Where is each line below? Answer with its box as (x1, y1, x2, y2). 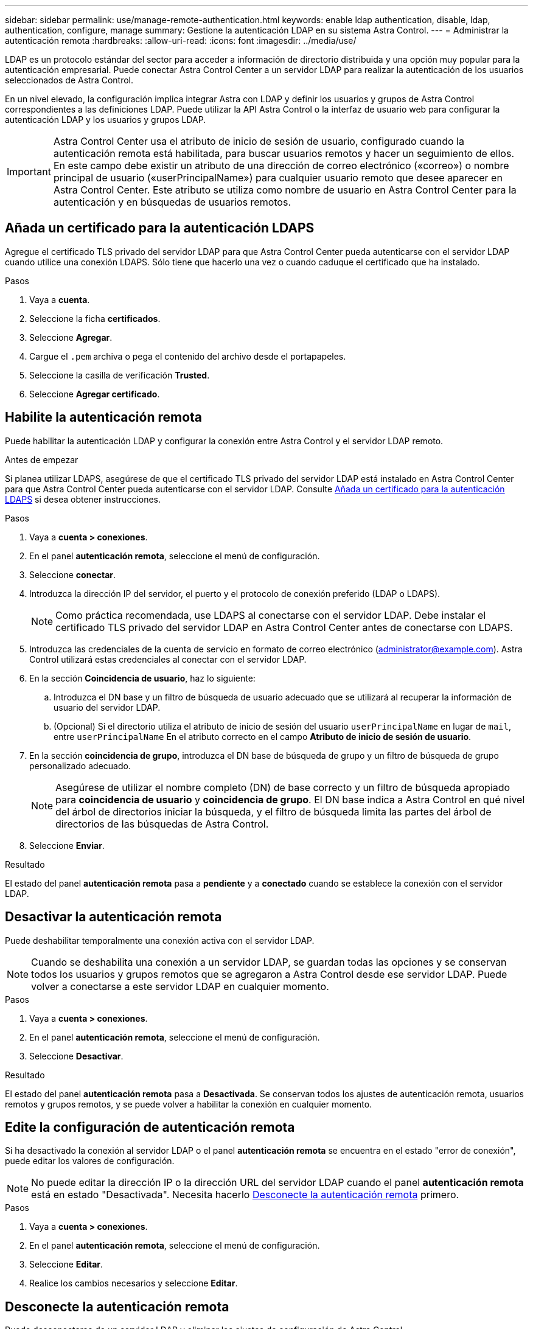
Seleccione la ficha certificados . (29, 313, 161, 324)
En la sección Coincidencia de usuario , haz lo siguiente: (29, 672, 256, 683)
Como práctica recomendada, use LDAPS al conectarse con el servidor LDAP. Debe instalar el (55, 609, 486, 621)
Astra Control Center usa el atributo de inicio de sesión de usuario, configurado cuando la (53, 135, 464, 147)
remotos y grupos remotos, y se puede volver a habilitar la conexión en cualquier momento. (5, 1098, 372, 1109)
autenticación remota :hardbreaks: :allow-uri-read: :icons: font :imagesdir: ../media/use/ (5, 35, 357, 46)
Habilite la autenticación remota (5, 410, 203, 425)
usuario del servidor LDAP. (54, 702, 161, 713)
